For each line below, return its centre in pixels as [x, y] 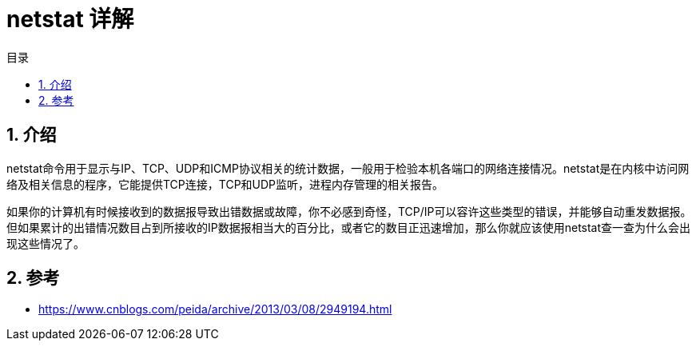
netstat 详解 [70, 19]
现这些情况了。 [46, 243]
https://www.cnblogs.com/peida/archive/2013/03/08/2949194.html [215, 309]
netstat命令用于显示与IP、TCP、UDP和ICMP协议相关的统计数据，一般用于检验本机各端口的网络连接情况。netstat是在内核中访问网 [348, 168]
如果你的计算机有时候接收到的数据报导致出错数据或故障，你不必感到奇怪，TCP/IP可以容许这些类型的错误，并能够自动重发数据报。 [349, 211]
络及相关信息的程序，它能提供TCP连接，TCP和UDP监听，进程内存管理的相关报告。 [225, 184]
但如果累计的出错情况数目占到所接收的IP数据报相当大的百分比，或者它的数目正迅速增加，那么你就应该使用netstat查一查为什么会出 [349, 227]
